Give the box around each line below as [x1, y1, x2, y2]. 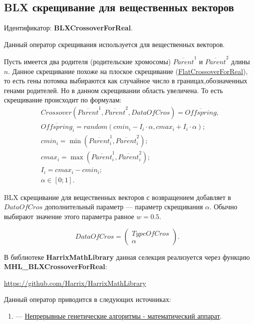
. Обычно [209, 201, 238, 212]
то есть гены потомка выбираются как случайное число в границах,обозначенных [4, 75, 248, 86]
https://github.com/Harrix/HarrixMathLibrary [4, 277, 146, 288]
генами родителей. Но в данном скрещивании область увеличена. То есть [4, 85, 223, 95]
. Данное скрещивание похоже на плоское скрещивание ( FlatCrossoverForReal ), [8, 66, 248, 76]
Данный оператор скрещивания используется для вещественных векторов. [4, 39, 225, 49]
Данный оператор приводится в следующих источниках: [4, 294, 171, 304]
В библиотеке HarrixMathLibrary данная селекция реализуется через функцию [4, 251, 250, 262]
